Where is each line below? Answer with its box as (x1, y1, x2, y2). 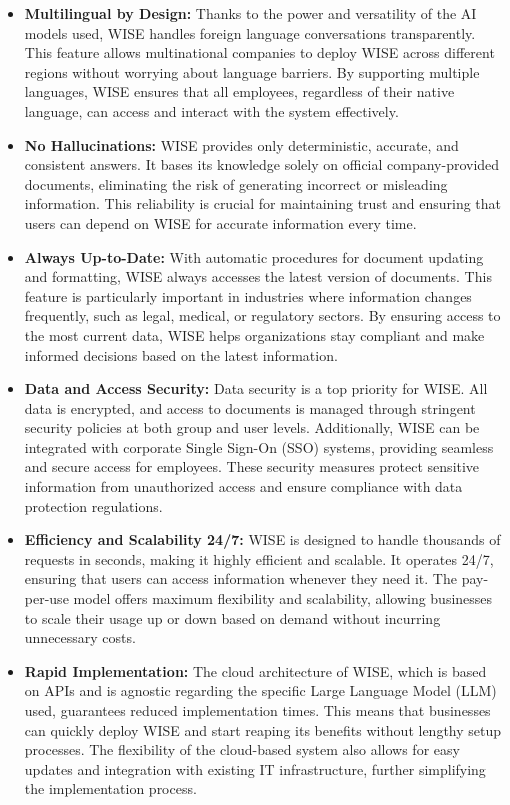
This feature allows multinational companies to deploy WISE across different (24, 42, 495, 63)
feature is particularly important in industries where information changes (24, 285, 472, 306)
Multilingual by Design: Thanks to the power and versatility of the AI (24, 3, 477, 23)
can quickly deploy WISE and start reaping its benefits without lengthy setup (24, 719, 502, 740)
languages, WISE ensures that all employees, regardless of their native (24, 81, 455, 102)
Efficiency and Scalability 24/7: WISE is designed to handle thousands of (24, 529, 501, 550)
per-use (24, 588, 69, 609)
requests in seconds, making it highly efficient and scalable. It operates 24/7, (24, 548, 494, 569)
